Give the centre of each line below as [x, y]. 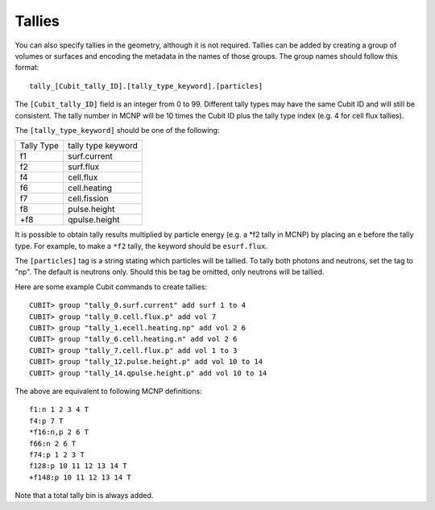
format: [27, 68]
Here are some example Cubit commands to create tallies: [111, 287]
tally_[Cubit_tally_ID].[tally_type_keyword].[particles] [146, 86]
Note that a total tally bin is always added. [84, 495]
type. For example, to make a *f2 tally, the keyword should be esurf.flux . [141, 246]
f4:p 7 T [46, 421]
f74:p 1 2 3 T [57, 454]
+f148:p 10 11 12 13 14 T [81, 477]
